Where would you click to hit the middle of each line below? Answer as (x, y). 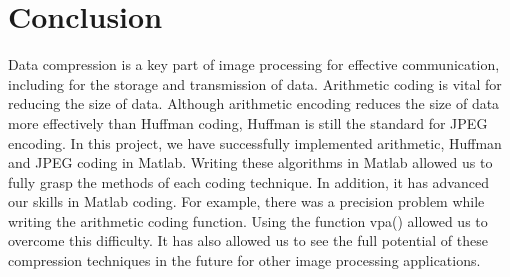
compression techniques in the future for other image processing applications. (244, 260)
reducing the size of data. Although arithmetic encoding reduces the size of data (254, 103)
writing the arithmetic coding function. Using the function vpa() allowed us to (248, 220)
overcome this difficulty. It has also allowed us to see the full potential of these (248, 240)
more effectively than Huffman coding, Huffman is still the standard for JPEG (248, 122)
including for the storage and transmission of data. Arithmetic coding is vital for (255, 83)
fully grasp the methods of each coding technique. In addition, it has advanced (248, 181)
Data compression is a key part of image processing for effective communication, (254, 64)
